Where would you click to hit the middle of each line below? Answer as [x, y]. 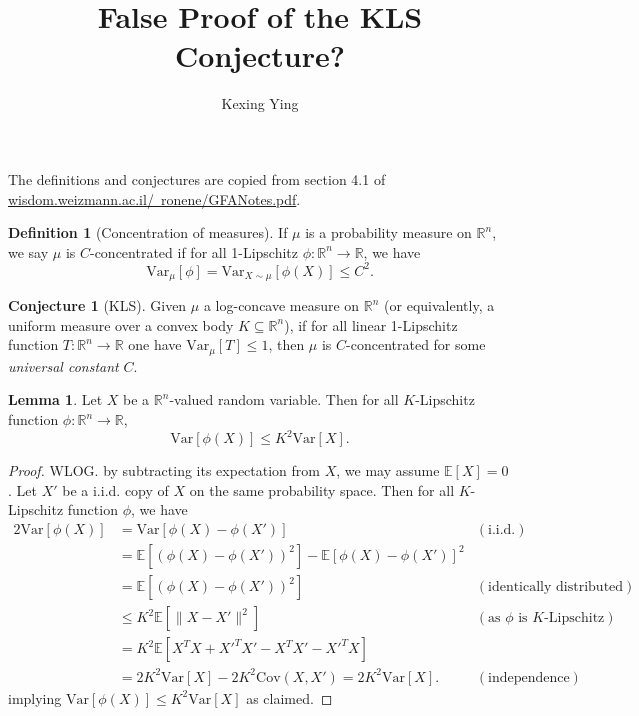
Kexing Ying [260, 103]
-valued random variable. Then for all [284, 399]
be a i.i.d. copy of [115, 489]
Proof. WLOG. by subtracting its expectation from [164, 470]
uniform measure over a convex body [121, 324]
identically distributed [556, 587]
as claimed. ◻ [289, 697]
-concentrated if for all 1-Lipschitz [193, 251]
